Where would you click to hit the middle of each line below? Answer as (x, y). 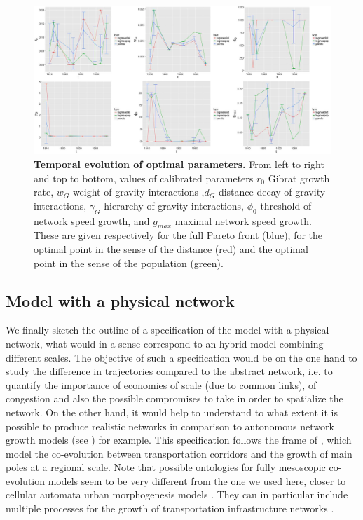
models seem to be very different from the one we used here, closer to (197, 480)
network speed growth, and (92, 220)
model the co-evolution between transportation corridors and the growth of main (179, 453)
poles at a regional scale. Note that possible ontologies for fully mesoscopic (166, 467)
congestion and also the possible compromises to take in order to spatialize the (174, 398)
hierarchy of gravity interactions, (174, 205)
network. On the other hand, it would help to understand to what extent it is (172, 412)
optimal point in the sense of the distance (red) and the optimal (171, 248)
